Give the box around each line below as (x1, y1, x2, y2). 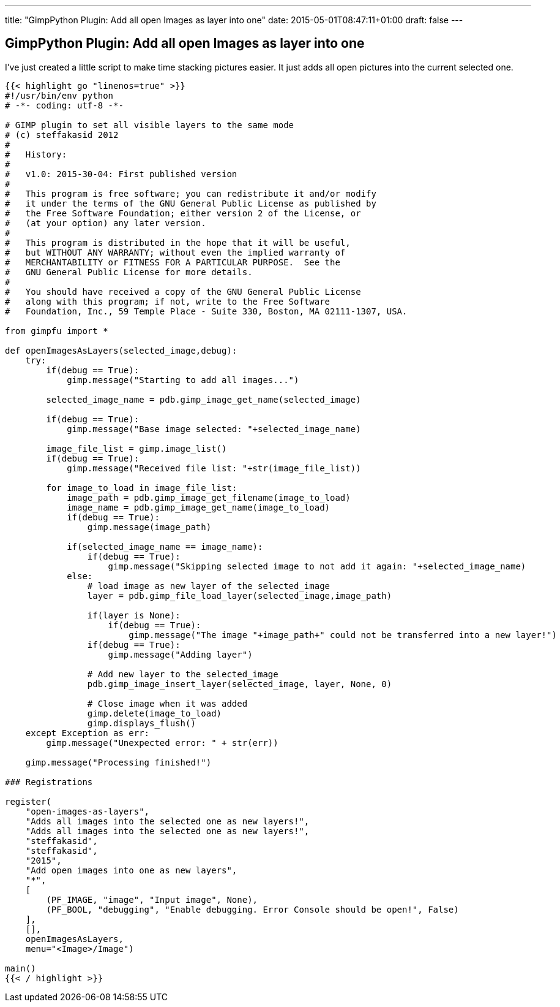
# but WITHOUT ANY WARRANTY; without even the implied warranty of (5, 247, 346, 257)
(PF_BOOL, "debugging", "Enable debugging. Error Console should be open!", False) (46, 904, 459, 914)
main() (5, 963, 36, 973)
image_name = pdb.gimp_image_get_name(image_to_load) (67, 502, 330, 512)
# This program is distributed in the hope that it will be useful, (5, 237, 351, 248)
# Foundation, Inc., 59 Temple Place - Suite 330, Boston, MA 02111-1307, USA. (5, 306, 408, 316)
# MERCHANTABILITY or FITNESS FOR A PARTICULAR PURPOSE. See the (5, 257, 340, 267)
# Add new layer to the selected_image (87, 669, 278, 679)
